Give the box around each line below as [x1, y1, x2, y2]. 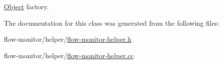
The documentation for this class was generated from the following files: [4, 17, 220, 28]
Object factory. [4, 1, 49, 11]
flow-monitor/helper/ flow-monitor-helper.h [4, 34, 132, 44]
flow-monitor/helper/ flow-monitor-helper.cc [4, 50, 134, 60]
